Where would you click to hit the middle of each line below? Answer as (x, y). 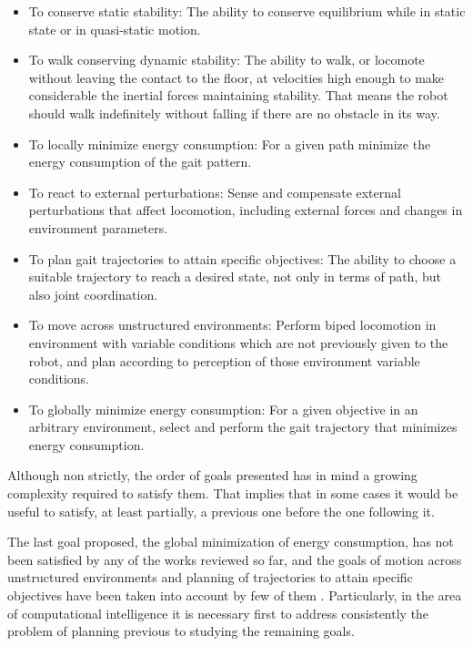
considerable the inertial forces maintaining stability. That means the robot (238, 95)
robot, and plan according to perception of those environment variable (224, 360)
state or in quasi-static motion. (115, 29)
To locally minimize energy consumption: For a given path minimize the (230, 144)
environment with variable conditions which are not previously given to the (238, 342)
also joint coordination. (93, 294)
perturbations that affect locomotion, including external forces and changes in (246, 210)
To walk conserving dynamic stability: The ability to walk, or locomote (226, 60)
